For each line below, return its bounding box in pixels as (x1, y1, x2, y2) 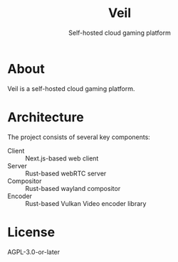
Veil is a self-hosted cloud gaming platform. (7, 84, 135, 93)
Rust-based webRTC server (25, 169, 107, 178)
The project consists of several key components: (7, 133, 151, 141)
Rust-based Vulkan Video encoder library (25, 199, 147, 207)
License (7, 224, 56, 240)
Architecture (7, 109, 84, 125)
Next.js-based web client (25, 154, 99, 163)
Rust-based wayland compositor (25, 184, 121, 192)
